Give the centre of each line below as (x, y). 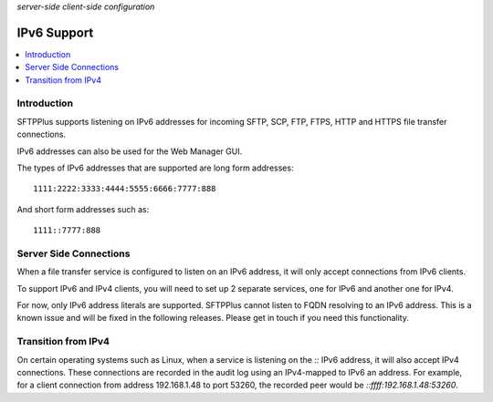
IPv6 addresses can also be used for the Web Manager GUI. (130, 151)
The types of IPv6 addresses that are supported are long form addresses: (155, 168)
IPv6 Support (55, 32)
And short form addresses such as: (83, 209)
